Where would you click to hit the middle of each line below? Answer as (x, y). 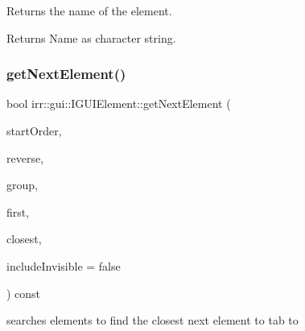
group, (22, 185)
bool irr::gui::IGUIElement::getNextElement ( (119, 103)
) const (24, 293)
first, (18, 211)
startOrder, (34, 130)
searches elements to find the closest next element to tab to (152, 320)
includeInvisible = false (64, 265)
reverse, (25, 157)
